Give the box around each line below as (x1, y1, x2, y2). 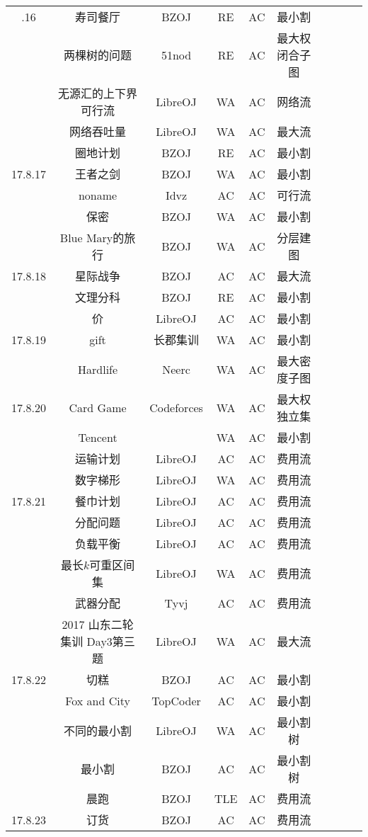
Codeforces (149, 399, 203, 416)
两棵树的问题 (64, 47, 132, 63)
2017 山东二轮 (62, 616, 134, 632)
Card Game (69, 399, 127, 416)
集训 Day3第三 (60, 633, 135, 649)
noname (78, 186, 117, 203)
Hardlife (78, 360, 118, 377)
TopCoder (151, 692, 201, 709)
